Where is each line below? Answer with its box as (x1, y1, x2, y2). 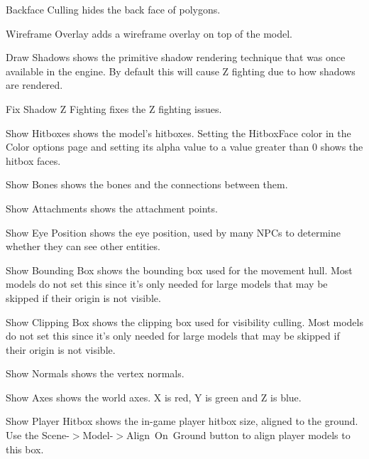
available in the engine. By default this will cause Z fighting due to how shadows (6, 63, 356, 78)
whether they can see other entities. (6, 239, 160, 254)
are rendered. (6, 77, 63, 92)
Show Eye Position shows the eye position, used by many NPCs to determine (6, 225, 341, 239)
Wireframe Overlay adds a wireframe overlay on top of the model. (6, 26, 292, 40)
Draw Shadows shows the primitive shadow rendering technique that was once (6, 50, 346, 65)
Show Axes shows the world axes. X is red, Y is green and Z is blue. (6, 389, 302, 404)
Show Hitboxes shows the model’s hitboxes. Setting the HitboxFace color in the (6, 125, 351, 140)
